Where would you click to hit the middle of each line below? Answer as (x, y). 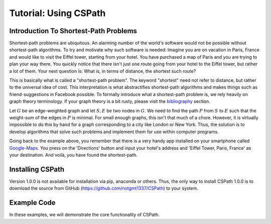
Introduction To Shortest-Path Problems (73, 31)
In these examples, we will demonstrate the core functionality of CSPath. (85, 215)
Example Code (32, 203)
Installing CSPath (37, 169)
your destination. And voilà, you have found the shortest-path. (74, 155)
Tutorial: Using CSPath (57, 13)
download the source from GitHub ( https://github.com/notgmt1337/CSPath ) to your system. (104, 188)
